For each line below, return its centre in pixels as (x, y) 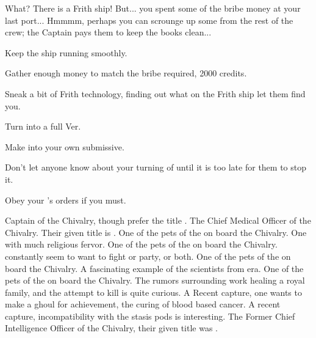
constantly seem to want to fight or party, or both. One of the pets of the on (148, 256)
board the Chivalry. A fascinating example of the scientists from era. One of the (154, 268)
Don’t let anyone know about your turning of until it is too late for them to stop (156, 167)
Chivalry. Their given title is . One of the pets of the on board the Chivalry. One (156, 232)
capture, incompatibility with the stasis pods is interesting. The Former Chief (150, 316)
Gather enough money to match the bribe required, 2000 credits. (126, 73)
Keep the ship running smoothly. (66, 52)
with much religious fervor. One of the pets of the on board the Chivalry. (141, 244)
